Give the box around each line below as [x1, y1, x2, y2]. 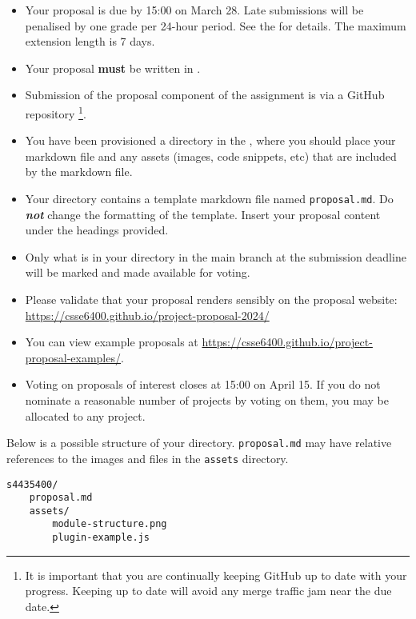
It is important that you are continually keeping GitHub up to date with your [25, 566, 407, 583]
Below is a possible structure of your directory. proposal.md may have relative [6, 434, 392, 451]
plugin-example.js [52, 532, 150, 544]
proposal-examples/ [25, 349, 121, 365]
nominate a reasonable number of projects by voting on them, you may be [25, 392, 389, 408]
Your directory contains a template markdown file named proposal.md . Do [25, 190, 394, 206]
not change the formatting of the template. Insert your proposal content [25, 206, 381, 222]
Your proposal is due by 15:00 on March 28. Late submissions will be [25, 2, 364, 18]
